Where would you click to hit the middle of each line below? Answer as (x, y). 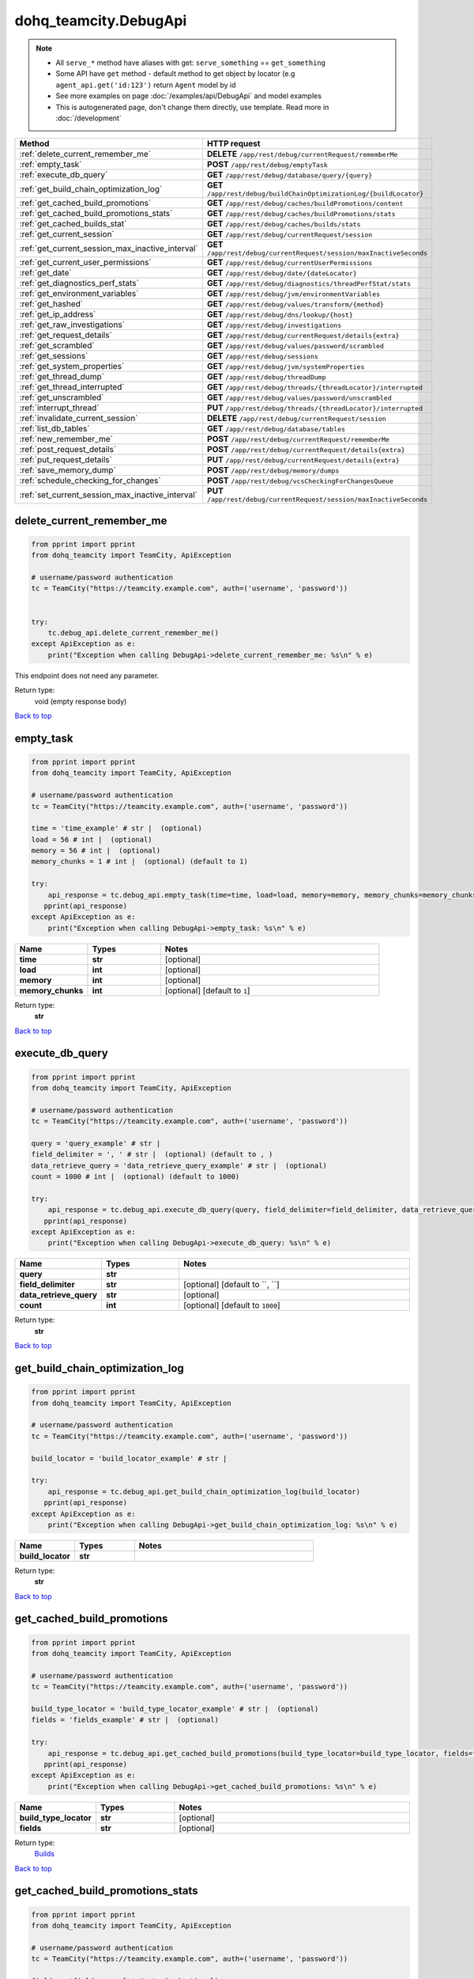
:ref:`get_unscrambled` (62, 397)
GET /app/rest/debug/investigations (274, 325)
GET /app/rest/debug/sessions (263, 356)
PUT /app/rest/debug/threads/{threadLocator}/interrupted (314, 408)
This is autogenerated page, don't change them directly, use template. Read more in (192, 107)
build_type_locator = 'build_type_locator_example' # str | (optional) (175, 1709)
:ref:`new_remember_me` (66, 439)
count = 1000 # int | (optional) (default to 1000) (135, 1177)
